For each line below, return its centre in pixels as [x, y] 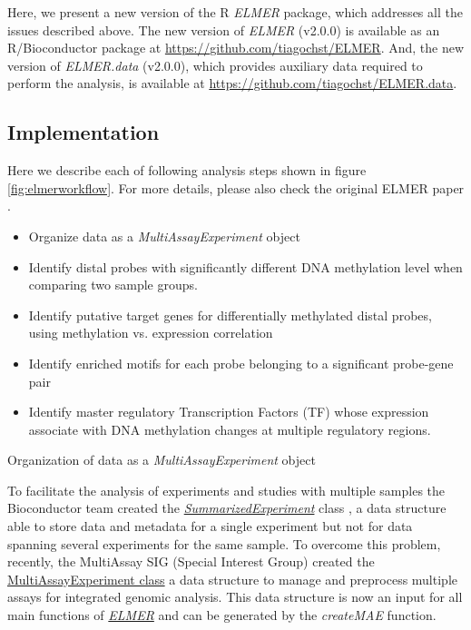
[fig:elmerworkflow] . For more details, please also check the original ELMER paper [236, 187]
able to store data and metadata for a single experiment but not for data [210, 526]
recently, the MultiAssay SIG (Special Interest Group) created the [191, 561]
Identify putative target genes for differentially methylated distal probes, [230, 315]
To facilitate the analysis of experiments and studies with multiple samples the [226, 490]
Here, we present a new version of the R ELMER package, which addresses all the [235, 12]
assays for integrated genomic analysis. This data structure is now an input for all [235, 597]
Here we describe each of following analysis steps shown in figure [187, 170]
